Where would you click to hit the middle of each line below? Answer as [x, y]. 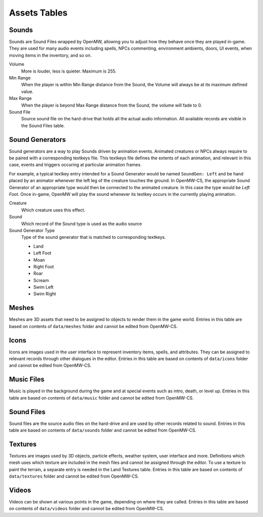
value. [27, 91]
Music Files [27, 379]
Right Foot [44, 267]
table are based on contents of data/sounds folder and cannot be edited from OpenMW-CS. [103, 430]
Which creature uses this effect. [53, 210]
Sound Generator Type [32, 230]
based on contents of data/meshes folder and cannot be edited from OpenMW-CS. [93, 326]
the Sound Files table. [43, 125]
